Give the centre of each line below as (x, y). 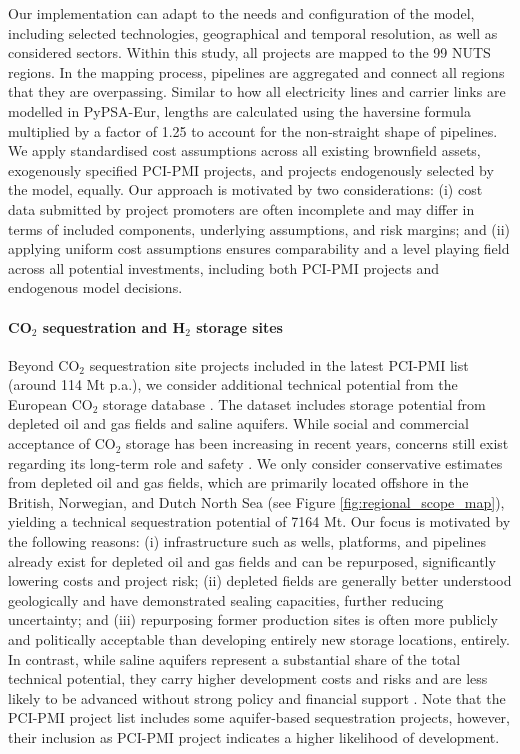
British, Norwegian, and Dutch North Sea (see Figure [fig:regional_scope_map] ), (256, 501)
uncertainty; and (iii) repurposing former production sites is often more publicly (253, 619)
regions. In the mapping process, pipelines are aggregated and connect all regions (256, 71)
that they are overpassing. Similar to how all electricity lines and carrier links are (257, 91)
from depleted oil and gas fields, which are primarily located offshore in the (238, 482)
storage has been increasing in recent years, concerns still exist (317, 443)
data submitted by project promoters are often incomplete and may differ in (241, 208)
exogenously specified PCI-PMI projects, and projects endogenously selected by (251, 169)
